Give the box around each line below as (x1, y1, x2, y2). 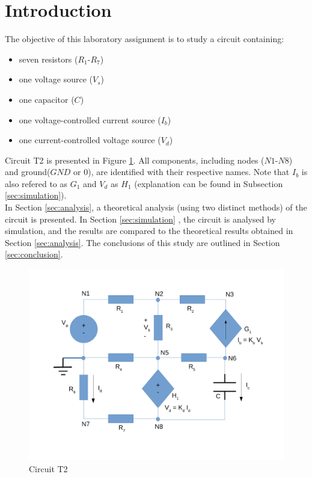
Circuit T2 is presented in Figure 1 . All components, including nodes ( (5, 153, 265, 166)
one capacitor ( (19, 93, 75, 105)
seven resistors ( (19, 52, 78, 65)
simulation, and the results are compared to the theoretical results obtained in (5, 224, 293, 237)
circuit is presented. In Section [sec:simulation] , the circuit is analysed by (5, 212, 276, 225)
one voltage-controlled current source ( (19, 113, 161, 126)
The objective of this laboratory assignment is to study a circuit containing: (5, 32, 284, 45)
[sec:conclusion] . (5, 248, 63, 260)
